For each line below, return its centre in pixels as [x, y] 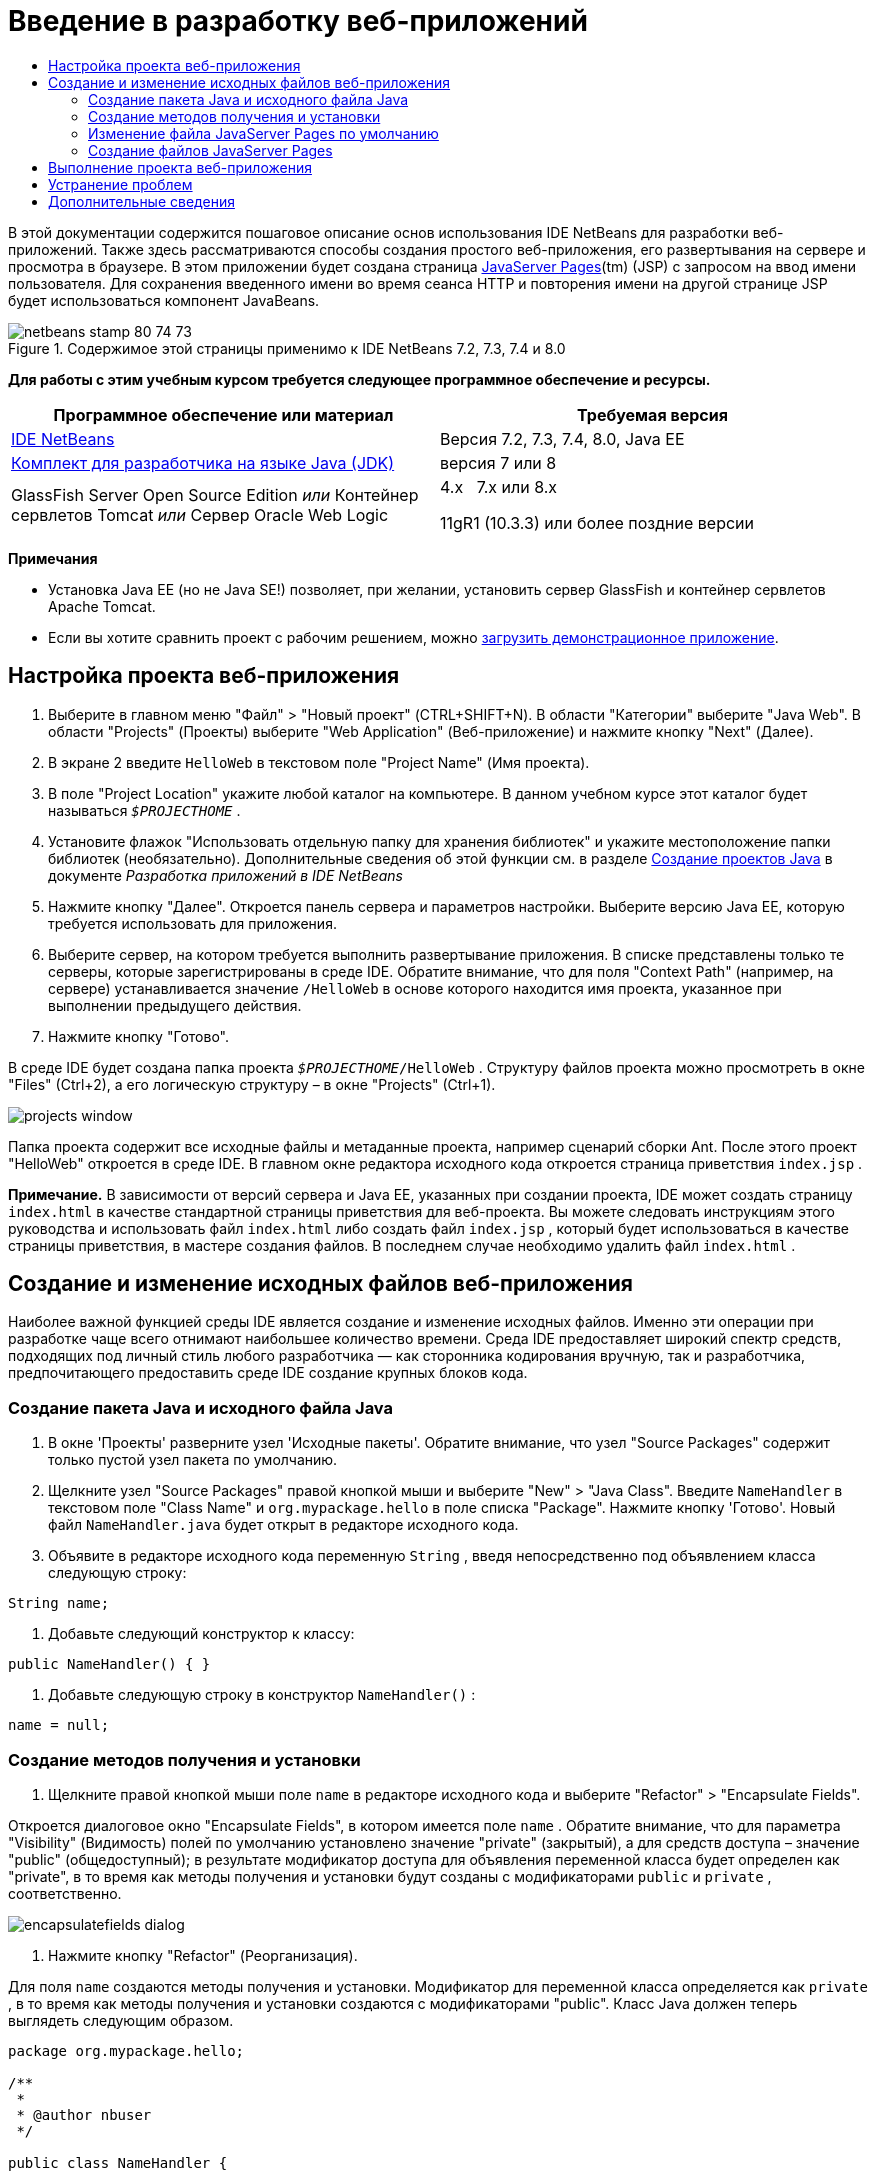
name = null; [59, 1725]
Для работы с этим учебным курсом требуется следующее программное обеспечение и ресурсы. [359, 379]
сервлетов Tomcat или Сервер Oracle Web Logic [200, 514]
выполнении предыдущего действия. [175, 1005]
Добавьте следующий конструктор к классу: [201, 1634]
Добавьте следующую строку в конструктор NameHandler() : [262, 1695]
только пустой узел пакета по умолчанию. [193, 1460]
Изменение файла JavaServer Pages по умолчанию [263, 133]
